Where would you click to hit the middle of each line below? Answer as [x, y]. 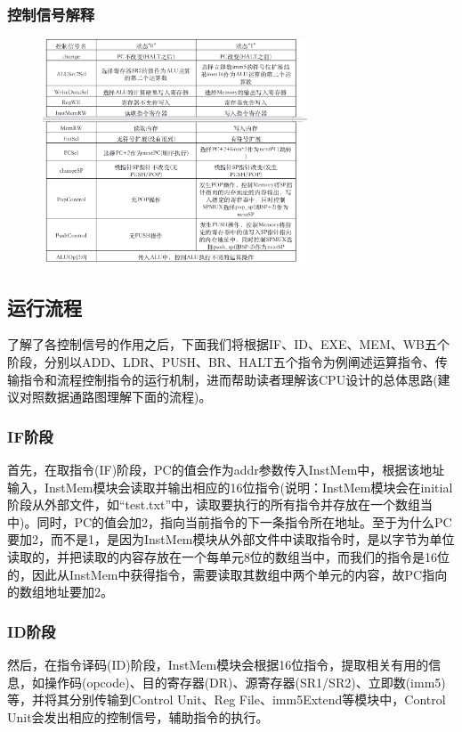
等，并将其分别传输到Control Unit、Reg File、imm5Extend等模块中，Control [227, 699]
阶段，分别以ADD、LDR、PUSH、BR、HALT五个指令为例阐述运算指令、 [221, 362]
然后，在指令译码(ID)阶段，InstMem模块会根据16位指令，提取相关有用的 [218, 665]
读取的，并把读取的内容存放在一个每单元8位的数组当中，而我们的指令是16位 [228, 557]
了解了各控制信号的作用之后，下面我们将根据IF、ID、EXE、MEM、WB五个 [229, 344]
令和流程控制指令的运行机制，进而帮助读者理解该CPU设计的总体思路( [235, 379]
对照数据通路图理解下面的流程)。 [115, 397]
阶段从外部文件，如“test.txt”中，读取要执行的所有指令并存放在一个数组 [214, 504]
